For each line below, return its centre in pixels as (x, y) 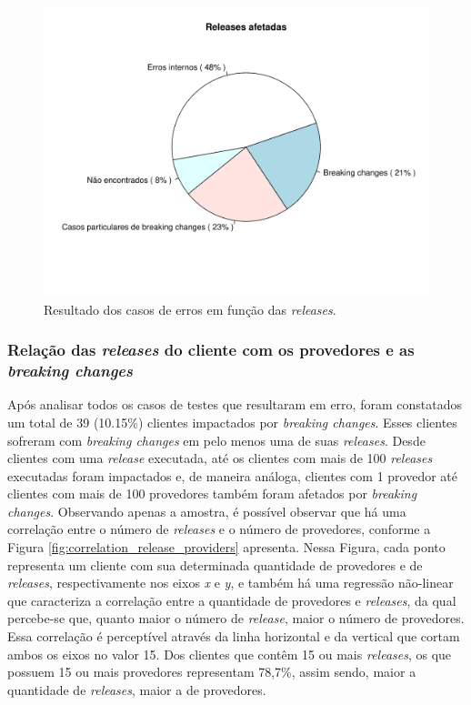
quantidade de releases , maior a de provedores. (137, 689)
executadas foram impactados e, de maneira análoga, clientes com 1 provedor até (232, 475)
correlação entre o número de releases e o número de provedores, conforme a (219, 529)
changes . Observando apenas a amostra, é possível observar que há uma (207, 511)
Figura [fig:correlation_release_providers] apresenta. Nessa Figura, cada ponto (226, 547)
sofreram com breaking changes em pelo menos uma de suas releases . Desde (216, 440)
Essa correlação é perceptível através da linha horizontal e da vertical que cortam (234, 636)
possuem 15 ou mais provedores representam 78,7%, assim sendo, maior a (212, 672)
